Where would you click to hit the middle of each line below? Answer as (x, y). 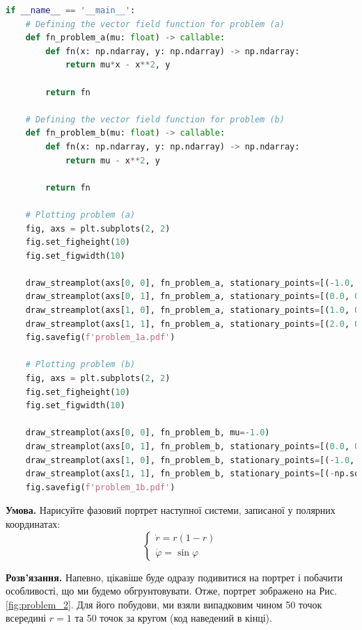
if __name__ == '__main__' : (71, 10)
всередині (26, 618)
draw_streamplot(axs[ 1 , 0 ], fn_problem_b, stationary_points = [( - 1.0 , (190, 460)
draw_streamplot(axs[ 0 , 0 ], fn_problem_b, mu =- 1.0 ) (148, 433)
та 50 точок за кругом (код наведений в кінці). (173, 618)
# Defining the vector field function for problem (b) (155, 119)
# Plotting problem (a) (80, 215)
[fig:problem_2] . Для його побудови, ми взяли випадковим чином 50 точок (164, 604)
